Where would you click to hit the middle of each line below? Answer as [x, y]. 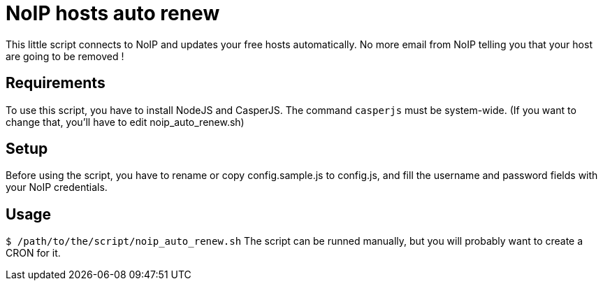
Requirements [56, 83]
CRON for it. [33, 253]
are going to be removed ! [65, 56]
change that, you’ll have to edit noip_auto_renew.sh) [125, 122]
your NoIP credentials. [57, 187]
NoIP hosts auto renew [113, 13]
